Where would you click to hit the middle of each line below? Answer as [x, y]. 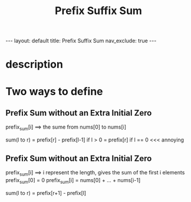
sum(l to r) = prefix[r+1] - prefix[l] [46, 193]
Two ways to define [55, 91]
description [34, 64]
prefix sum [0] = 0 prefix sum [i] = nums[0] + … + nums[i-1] [73, 181]
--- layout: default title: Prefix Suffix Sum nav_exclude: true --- [81, 41]
